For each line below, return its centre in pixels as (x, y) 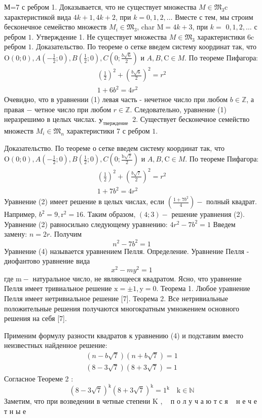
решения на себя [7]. (35, 318)
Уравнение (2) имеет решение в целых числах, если (84, 201)
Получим (68, 234)
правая (14, 109)
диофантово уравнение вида (47, 261)
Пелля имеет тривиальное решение (58, 288)
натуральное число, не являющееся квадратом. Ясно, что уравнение (137, 278)
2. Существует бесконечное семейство (191, 119)
